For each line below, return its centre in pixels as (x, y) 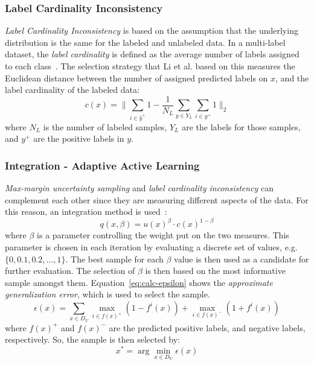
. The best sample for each (114, 259)
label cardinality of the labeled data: (72, 90)
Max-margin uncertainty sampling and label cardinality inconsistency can (139, 188)
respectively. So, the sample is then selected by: (93, 339)
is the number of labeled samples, (105, 126)
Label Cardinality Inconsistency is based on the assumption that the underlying (152, 30)
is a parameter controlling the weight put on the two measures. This (163, 235)
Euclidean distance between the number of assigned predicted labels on (136, 78)
